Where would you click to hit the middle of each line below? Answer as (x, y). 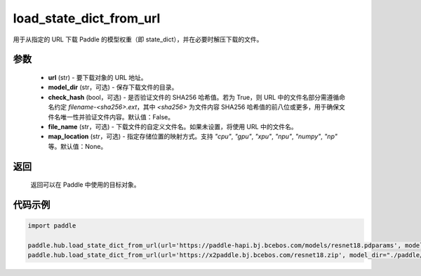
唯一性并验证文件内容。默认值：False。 (117, 117)
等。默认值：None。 (78, 146)
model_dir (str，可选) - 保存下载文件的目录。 (113, 87)
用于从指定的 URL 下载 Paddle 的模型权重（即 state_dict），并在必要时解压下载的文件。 (138, 39)
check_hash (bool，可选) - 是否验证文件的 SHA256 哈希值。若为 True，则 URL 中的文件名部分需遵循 (194, 97)
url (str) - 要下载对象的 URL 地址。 (98, 77)
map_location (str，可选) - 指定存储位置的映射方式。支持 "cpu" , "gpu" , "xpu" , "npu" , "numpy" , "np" (193, 136)
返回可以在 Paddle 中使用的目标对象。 (85, 185)
